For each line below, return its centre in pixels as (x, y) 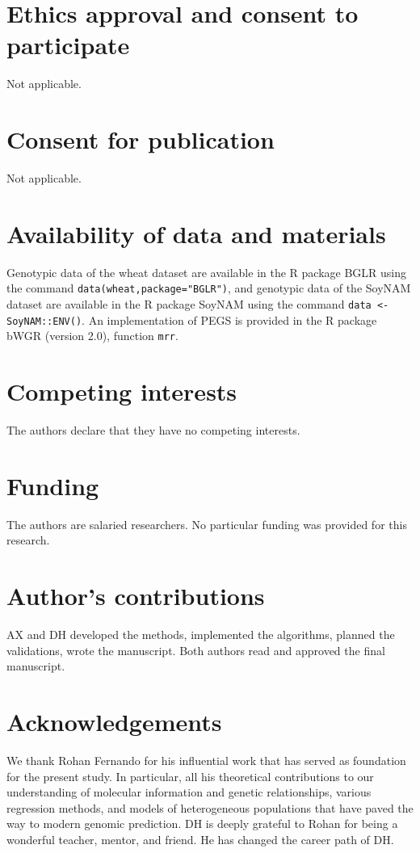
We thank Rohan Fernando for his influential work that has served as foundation (206, 761)
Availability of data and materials (196, 233)
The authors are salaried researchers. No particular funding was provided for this (207, 524)
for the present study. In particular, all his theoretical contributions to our (190, 776)
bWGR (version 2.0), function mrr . (92, 336)
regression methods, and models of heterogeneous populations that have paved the (210, 807)
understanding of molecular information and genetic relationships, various (189, 792)
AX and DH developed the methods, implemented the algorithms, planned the (201, 634)
